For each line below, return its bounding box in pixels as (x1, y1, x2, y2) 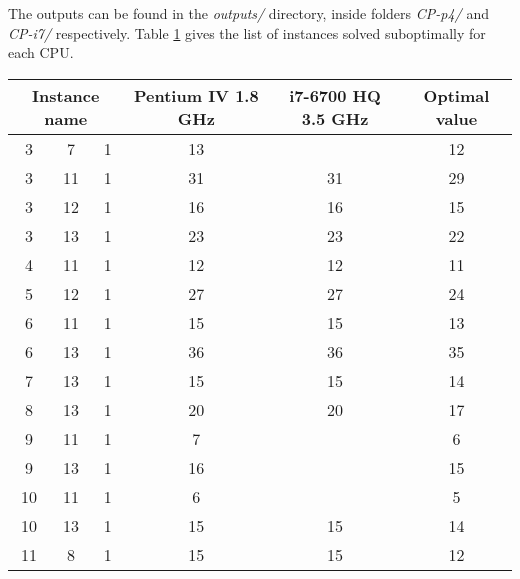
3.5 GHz (301, 106, 369, 130)
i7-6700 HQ (289, 83, 381, 107)
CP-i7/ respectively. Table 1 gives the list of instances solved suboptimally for (8, 22, 486, 43)
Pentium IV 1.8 (133, 83, 259, 107)
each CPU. (8, 42, 74, 63)
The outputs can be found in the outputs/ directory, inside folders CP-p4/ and (8, 3, 489, 23)
